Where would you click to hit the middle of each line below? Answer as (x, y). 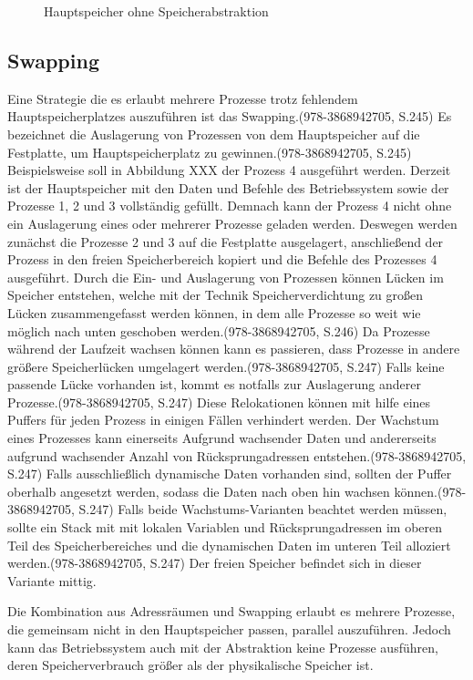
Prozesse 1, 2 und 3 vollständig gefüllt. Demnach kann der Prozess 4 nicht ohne (230, 206)
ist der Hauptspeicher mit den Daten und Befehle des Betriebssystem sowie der (228, 187)
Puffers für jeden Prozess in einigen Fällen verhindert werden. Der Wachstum (223, 420)
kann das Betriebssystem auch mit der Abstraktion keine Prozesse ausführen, (223, 647)
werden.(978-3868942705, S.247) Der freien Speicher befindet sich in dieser (215, 563)
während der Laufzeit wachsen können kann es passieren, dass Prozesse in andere (234, 349)
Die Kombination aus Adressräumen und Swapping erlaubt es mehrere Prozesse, (231, 611)
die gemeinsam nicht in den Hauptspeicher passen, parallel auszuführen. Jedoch (229, 629)
